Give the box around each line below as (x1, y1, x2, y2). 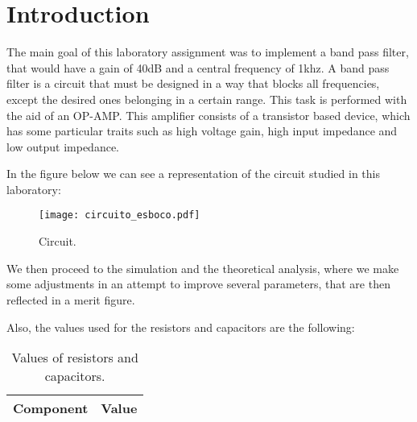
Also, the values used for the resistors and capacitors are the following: (6, 318, 355, 335)
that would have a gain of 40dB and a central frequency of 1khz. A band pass (6, 59, 390, 76)
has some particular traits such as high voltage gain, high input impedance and (6, 122, 398, 139)
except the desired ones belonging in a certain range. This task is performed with (6, 90, 407, 107)
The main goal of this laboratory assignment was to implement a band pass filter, (6, 43, 409, 60)
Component (13, 399, 89, 418)
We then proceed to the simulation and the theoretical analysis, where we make (6, 259, 399, 276)
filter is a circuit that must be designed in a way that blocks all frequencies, (6, 75, 380, 92)
